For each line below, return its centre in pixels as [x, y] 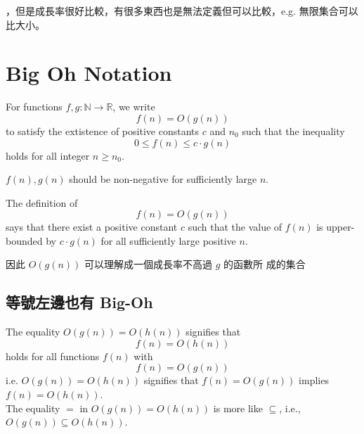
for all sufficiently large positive [168, 240]
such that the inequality [293, 130]
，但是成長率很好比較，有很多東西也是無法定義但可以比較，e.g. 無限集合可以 [182, 11]
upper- [340, 227]
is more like [238, 408]
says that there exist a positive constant [92, 227]
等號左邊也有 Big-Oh [79, 302]
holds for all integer [48, 155]
